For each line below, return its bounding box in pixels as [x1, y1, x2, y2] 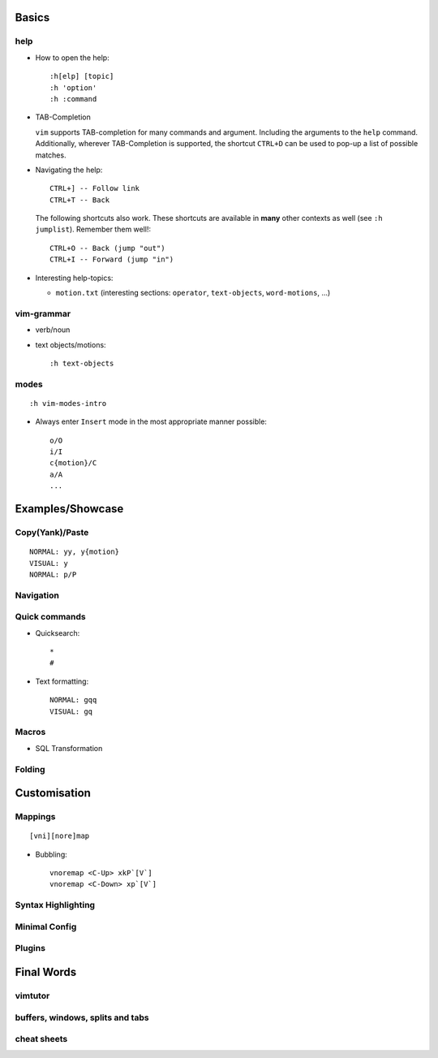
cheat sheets [15, 1034, 68, 1045]
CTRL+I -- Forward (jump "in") [49, 255, 174, 264]
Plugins [15, 943, 46, 954]
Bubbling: [35, 849, 68, 859]
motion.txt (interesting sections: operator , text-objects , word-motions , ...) [55, 288, 331, 298]
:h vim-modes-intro [29, 399, 107, 408]
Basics [15, 11, 50, 24]
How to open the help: [35, 53, 109, 63]
